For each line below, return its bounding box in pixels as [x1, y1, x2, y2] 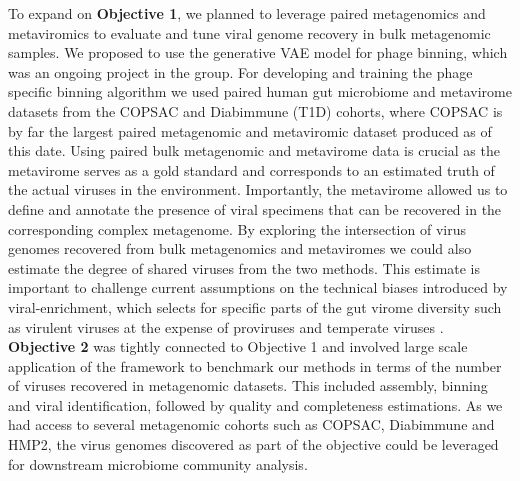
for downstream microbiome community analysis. [8, 453, 308, 474]
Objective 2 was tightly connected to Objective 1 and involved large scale [8, 336, 468, 357]
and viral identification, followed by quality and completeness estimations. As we [8, 394, 503, 415]
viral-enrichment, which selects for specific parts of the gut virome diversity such [8, 296, 502, 317]
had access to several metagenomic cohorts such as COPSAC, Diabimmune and [8, 414, 495, 435]
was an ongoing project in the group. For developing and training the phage [8, 61, 473, 82]
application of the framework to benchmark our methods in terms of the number [8, 355, 502, 376]
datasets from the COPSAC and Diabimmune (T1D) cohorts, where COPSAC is [8, 100, 503, 121]
